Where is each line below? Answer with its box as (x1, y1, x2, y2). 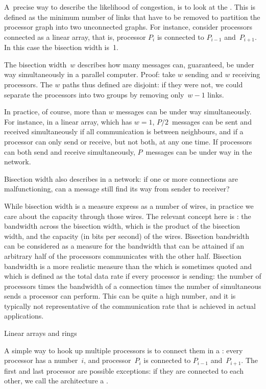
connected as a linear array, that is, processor (4, 31, 146, 42)
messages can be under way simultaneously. (116, 106, 252, 117)
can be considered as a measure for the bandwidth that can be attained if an (4, 240, 245, 251)
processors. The (4, 79, 53, 90)
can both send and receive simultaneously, (4, 146, 135, 157)
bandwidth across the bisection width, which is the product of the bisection (4, 221, 240, 231)
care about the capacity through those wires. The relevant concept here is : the (4, 210, 251, 221)
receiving (232, 69, 260, 80)
